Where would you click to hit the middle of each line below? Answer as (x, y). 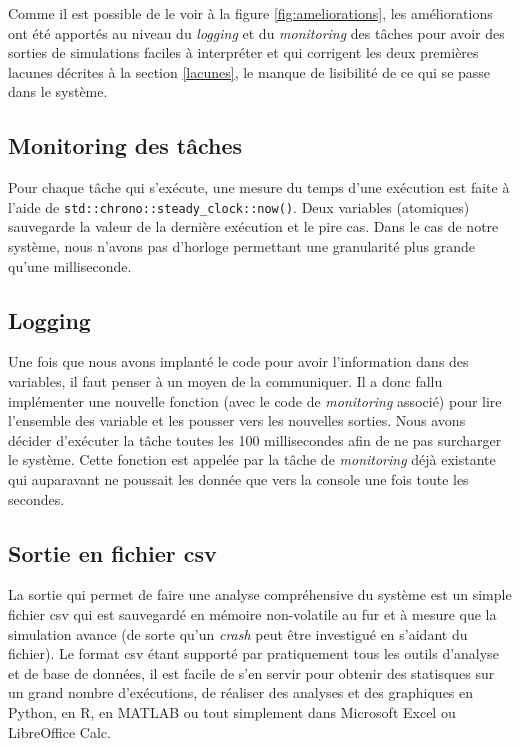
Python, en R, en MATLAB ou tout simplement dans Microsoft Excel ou (232, 711)
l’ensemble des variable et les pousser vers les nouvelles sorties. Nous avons (237, 420)
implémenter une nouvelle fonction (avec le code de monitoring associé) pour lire (255, 400)
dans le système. (58, 91)
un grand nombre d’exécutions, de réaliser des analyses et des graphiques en (241, 692)
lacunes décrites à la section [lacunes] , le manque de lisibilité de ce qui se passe (249, 71)
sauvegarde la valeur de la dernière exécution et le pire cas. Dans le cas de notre (253, 226)
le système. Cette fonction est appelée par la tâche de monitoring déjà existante (252, 459)
